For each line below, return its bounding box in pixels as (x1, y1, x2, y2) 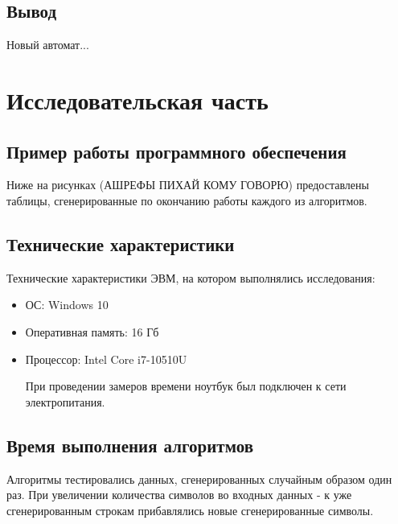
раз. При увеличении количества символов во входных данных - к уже (6, 486, 352, 503)
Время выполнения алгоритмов (6, 432, 253, 457)
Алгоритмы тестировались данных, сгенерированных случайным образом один (6, 470, 392, 487)
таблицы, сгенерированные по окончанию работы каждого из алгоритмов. (6, 192, 367, 208)
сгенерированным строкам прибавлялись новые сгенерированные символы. (6, 501, 374, 518)
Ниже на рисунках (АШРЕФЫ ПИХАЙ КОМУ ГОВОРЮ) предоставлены (6, 176, 369, 193)
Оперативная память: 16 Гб (25, 323, 159, 340)
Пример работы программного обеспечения (6, 138, 347, 163)
